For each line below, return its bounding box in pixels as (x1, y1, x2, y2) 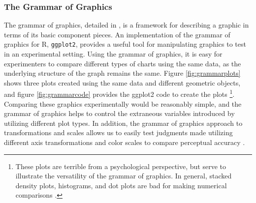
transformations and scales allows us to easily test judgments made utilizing (4, 127, 233, 138)
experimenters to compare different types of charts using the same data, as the (4, 58, 241, 68)
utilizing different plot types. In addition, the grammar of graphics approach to (4, 117, 243, 128)
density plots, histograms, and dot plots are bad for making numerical (15, 180, 227, 190)
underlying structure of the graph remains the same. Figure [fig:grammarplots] (4, 68, 241, 78)
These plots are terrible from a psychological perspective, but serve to (15, 161, 226, 171)
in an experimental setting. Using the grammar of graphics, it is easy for (4, 49, 223, 59)
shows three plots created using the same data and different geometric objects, (4, 77, 241, 87)
